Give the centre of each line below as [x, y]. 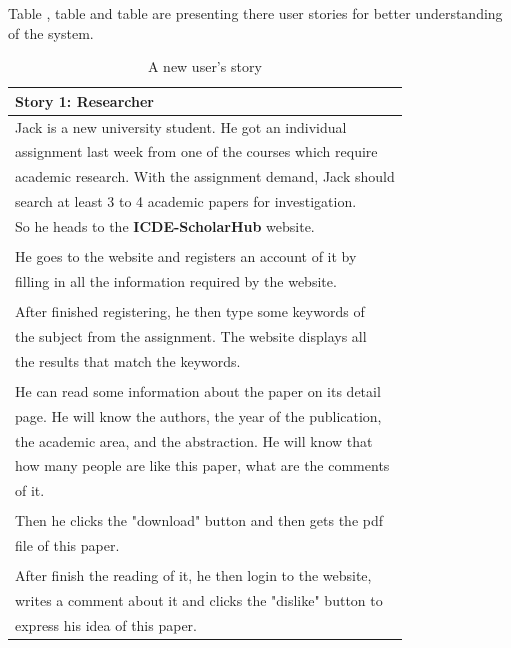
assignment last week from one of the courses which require [196, 151]
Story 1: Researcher [84, 100]
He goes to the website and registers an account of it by [186, 256]
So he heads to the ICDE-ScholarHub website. [165, 226]
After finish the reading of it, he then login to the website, [193, 575]
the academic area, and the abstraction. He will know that [194, 440]
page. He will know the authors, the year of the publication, [198, 415]
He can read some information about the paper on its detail [198, 390]
